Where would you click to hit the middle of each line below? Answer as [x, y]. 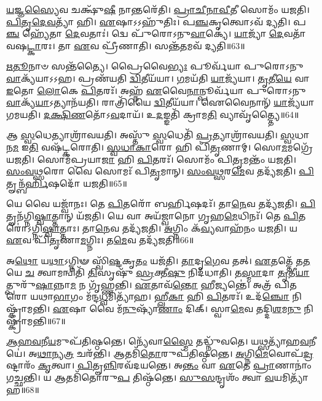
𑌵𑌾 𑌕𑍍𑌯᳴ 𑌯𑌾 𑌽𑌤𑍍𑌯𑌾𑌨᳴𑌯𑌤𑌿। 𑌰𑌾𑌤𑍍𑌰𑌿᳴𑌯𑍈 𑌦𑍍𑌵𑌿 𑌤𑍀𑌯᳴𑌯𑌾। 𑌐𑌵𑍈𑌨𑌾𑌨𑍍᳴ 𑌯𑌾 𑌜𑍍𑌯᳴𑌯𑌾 [160, 102]
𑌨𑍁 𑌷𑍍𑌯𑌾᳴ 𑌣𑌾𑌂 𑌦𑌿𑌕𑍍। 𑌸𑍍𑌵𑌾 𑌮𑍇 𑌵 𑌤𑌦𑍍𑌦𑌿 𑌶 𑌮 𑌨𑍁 [212, 309]
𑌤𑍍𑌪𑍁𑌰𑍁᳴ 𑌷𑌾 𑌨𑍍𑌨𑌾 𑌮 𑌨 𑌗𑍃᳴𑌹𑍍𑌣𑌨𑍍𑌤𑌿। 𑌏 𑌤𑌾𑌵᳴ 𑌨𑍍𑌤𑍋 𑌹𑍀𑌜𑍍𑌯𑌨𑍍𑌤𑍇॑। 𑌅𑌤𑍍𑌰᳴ [139, 284]
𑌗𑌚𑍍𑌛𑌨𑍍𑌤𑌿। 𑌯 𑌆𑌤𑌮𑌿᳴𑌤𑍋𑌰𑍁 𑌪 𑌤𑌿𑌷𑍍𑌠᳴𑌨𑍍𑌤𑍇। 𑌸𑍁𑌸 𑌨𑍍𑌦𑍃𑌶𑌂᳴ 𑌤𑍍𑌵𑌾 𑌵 [140, 377]
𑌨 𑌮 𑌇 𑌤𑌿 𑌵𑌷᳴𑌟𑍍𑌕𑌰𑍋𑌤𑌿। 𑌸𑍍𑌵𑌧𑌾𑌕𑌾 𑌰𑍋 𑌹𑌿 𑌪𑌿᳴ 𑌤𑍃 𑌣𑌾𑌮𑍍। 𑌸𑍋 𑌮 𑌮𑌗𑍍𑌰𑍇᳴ [160, 146]
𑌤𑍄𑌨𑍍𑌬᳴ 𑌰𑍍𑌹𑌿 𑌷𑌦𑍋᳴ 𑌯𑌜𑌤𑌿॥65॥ [67, 183]
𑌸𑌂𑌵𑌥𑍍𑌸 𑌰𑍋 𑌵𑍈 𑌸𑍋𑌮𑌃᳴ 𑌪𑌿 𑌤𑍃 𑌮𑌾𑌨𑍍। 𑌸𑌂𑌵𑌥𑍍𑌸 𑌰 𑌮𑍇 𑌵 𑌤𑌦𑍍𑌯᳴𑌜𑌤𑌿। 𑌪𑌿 [160, 171]
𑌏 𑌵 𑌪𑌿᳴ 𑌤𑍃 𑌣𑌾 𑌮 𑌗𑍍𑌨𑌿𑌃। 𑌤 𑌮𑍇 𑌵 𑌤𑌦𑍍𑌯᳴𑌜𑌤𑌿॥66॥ [100, 240]
